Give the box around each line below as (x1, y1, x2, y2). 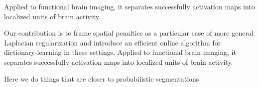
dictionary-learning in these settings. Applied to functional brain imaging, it (4, 47, 236, 57)
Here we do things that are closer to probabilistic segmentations (4, 73, 199, 84)
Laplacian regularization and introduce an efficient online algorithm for (4, 37, 221, 47)
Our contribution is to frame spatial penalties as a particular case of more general (4, 28, 254, 38)
